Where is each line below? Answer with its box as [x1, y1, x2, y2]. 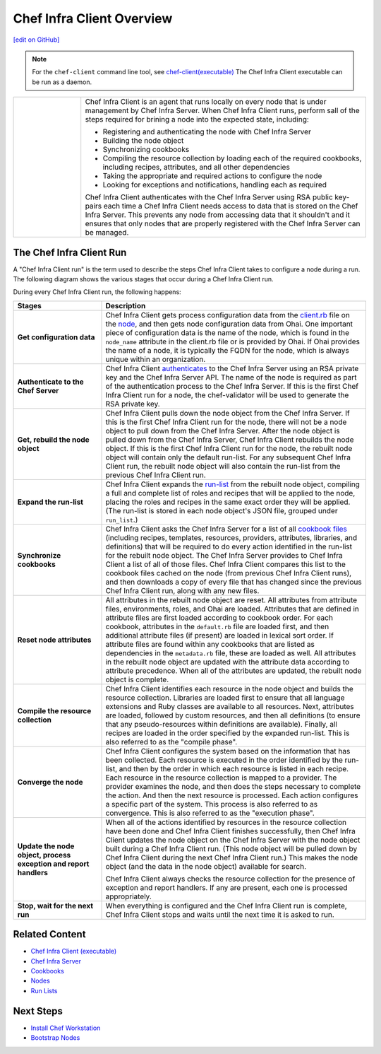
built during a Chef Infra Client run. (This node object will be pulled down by [105, 843, 358, 853]
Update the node [17, 841, 75, 851]
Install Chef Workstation [30, 1024, 101, 1032]
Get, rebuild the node [17, 435, 90, 445]
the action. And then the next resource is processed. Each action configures [105, 790, 359, 800]
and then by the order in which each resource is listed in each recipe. [119, 763, 349, 773]
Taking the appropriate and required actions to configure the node [102, 171, 322, 181]
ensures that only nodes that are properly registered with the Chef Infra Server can [85, 219, 361, 229]
